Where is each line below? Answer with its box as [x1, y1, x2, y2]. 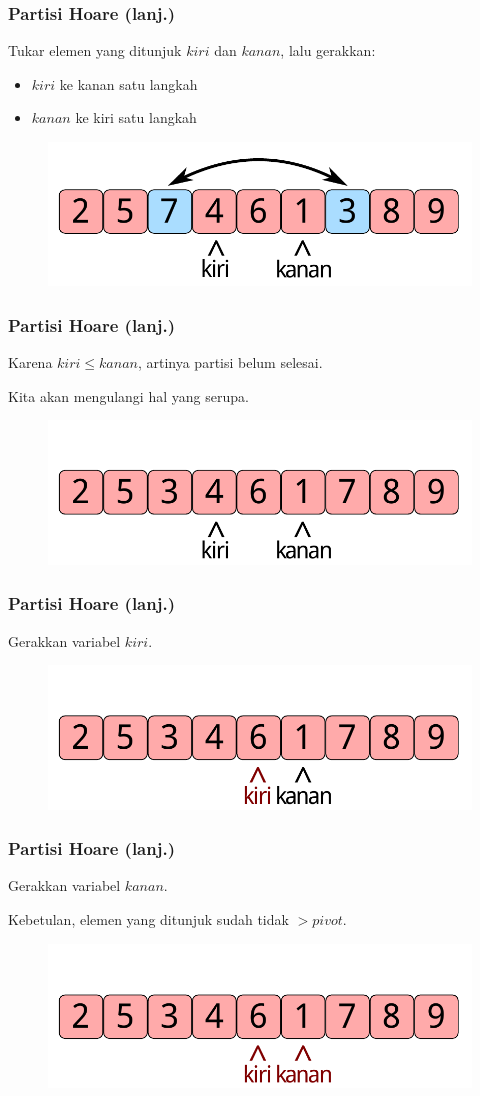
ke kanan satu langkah [59, 73, 198, 94]
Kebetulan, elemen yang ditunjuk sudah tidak [8, 908, 289, 929]
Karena [8, 352, 53, 373]
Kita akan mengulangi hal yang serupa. [8, 385, 249, 406]
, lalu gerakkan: [280, 40, 376, 61]
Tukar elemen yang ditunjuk [8, 40, 182, 61]
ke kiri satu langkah [75, 107, 197, 128]
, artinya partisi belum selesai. [137, 352, 323, 373]
